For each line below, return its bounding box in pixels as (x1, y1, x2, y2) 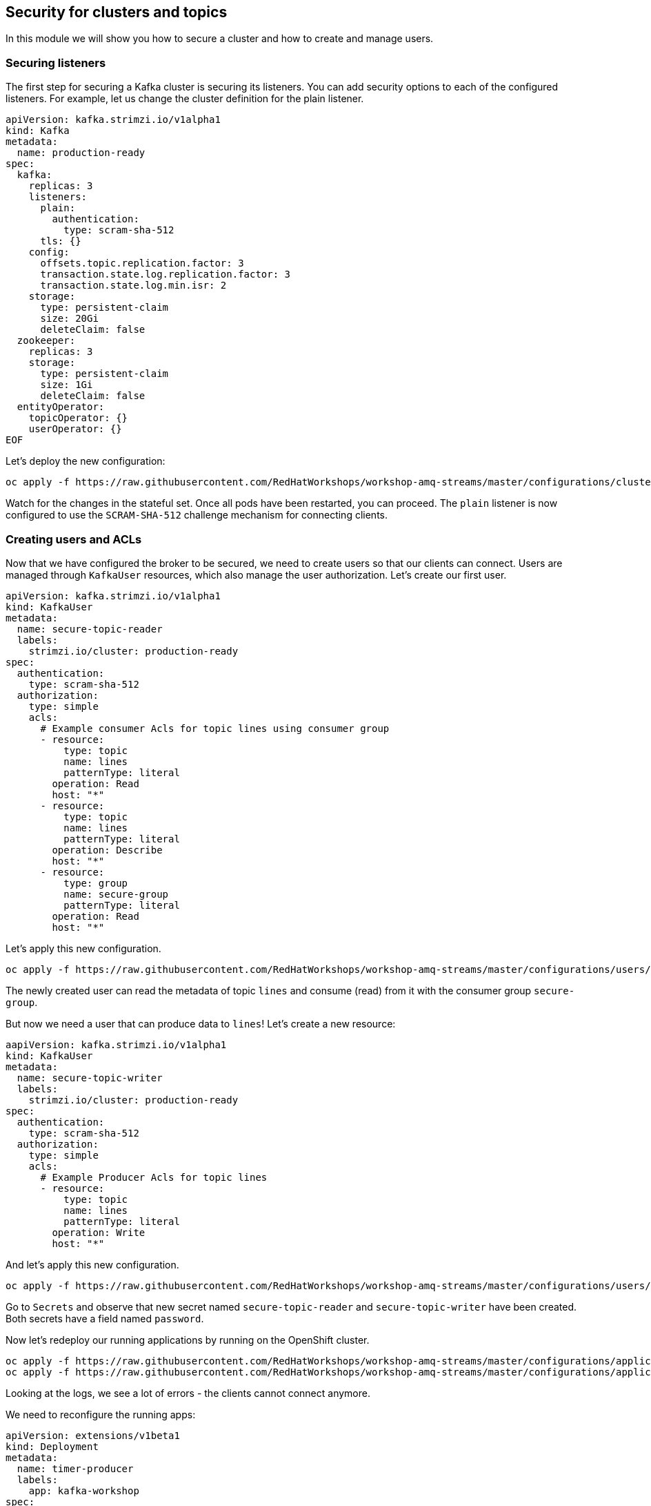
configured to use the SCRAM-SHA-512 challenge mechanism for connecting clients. (6, 509, 388, 521)
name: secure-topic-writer (17, 1072, 163, 1083)
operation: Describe (52, 844, 163, 856)
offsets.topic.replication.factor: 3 (40, 258, 244, 269)
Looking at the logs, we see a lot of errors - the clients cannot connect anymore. (6, 1387, 370, 1399)
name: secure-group (63, 888, 169, 900)
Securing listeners (6, 55, 106, 70)
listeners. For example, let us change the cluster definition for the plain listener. (6, 93, 364, 105)
